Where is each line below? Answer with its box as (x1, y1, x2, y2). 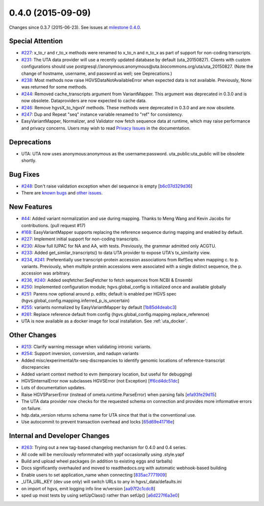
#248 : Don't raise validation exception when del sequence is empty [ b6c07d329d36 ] (21, 183, 193, 189)
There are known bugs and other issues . (21, 190, 103, 196)
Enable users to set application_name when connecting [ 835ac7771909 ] (21, 472, 167, 478)
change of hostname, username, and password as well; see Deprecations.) (21, 70, 173, 76)
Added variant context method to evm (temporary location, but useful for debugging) (21, 371, 193, 377)
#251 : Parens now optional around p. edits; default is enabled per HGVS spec (21, 291, 177, 296)
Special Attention (9, 37, 63, 45)
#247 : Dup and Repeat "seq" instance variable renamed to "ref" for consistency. (21, 111, 183, 117)
